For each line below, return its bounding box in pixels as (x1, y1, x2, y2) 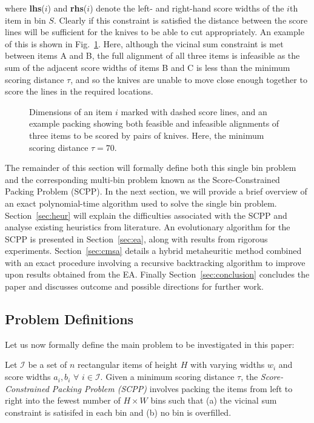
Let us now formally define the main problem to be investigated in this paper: (5, 338, 295, 350)
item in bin (5, 13, 46, 26)
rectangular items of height (78, 358, 178, 371)
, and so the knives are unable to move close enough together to (70, 73, 307, 85)
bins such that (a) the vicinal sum (150, 394, 277, 407)
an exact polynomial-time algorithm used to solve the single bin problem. (5, 196, 277, 209)
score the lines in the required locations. (5, 85, 153, 98)
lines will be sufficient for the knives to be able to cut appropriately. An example (5, 25, 304, 38)
